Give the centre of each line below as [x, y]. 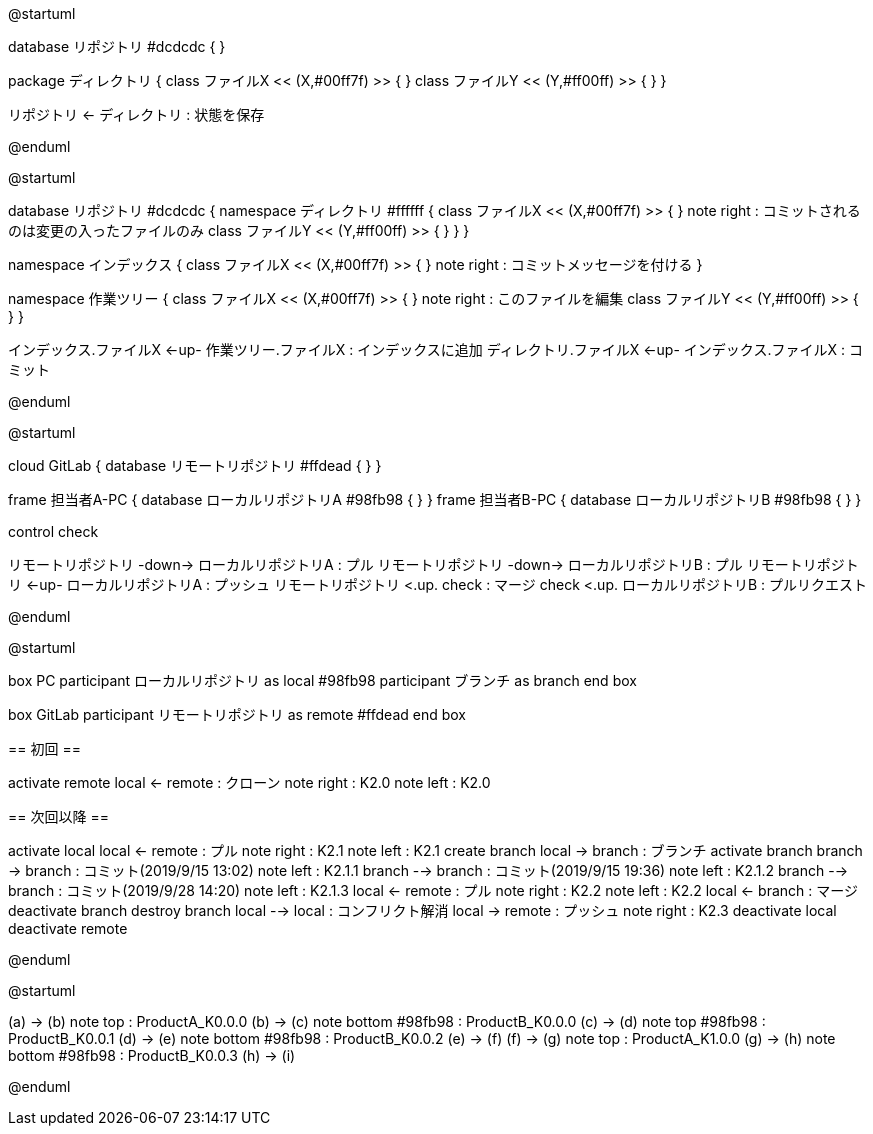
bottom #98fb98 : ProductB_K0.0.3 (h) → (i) [152, 1055]
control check [53, 531]
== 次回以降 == [58, 816]
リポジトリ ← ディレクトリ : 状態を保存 [136, 114]
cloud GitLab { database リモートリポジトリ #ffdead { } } [195, 465]
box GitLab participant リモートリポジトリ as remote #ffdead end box [237, 714]
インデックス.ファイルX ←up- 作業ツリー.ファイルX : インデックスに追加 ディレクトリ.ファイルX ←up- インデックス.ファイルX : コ [435, 349]
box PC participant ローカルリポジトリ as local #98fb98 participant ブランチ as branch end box [322, 680]
